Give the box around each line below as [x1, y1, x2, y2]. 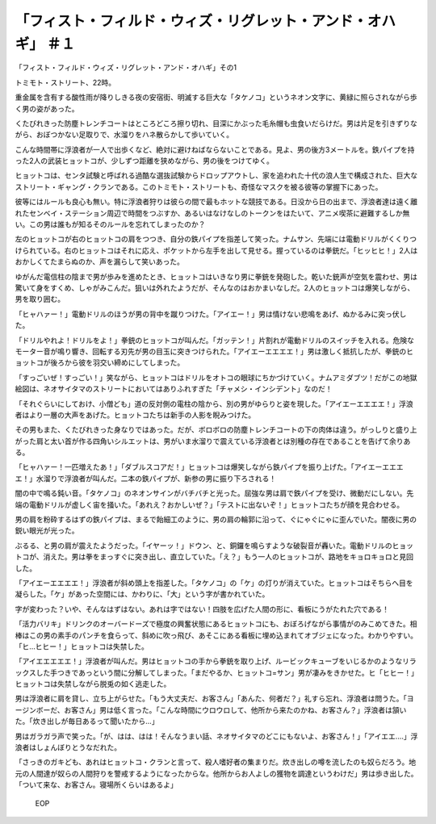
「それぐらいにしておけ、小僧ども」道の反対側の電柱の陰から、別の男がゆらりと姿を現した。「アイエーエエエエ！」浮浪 [15, 399, 413, 408]
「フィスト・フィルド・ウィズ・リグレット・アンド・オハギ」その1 [15, 63, 237, 73]
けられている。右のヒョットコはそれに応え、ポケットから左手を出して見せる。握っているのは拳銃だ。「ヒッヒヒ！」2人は [15, 245, 418, 255]
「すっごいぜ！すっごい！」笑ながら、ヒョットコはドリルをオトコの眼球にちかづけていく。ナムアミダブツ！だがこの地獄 [15, 372, 417, 383]
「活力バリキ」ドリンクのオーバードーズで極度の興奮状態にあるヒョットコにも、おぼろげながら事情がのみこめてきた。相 [15, 619, 417, 629]
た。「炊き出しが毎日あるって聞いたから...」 [15, 717, 159, 726]
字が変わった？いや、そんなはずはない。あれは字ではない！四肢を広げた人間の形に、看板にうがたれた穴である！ [15, 604, 390, 613]
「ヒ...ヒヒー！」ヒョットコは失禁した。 [15, 642, 149, 651]
